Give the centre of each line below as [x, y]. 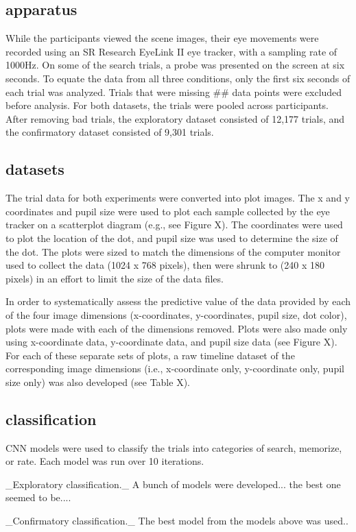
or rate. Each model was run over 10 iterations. [105, 461]
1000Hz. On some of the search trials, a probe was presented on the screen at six [175, 65]
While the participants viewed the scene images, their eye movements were [162, 38]
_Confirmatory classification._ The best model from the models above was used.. [177, 521]
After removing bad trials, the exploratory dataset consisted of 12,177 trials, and [175, 118]
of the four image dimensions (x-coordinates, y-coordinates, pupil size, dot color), [176, 314]
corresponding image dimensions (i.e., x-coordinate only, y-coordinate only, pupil [175, 368]
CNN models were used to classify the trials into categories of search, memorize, [174, 447]
